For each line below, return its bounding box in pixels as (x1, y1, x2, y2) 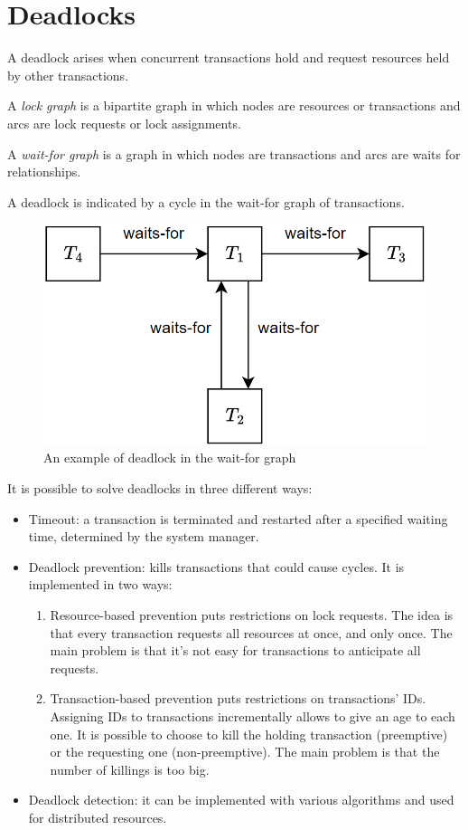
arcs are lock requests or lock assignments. (7, 113, 241, 132)
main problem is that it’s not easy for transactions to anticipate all (50, 641, 421, 660)
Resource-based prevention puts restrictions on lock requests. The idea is (50, 606, 454, 624)
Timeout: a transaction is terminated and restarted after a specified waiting (28, 509, 448, 528)
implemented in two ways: (28, 575, 173, 594)
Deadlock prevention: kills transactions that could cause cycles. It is (28, 557, 405, 576)
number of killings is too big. (50, 759, 210, 778)
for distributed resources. (28, 807, 167, 826)
